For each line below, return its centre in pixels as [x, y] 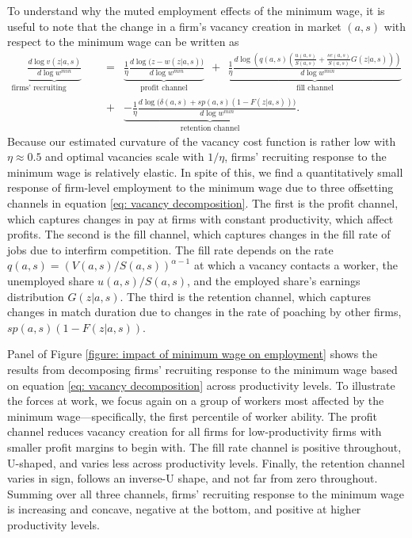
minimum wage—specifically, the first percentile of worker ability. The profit [193, 416]
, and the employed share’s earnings [274, 280]
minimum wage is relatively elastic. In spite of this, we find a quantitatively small [205, 172]
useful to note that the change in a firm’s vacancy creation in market [174, 26]
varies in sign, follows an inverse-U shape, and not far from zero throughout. [193, 478]
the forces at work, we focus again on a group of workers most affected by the [196, 401]
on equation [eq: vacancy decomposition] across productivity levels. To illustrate [201, 385]
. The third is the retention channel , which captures [245, 296]
